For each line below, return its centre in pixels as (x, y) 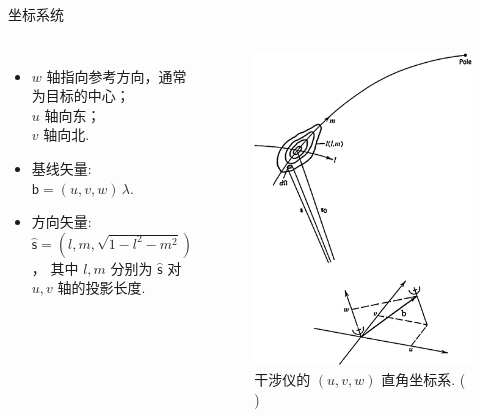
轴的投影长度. (101, 287)
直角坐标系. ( (423, 379)
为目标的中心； (80, 95)
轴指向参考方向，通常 (116, 75)
